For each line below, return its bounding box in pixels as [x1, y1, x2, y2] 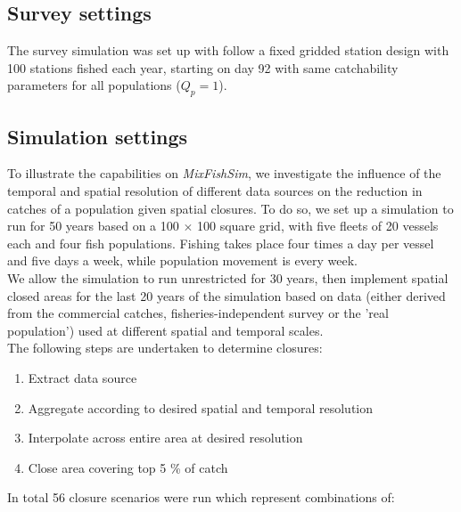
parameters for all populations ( [7, 76, 181, 94]
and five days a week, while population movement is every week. [7, 251, 358, 270]
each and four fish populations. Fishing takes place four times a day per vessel [7, 233, 434, 252]
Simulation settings [7, 122, 188, 150]
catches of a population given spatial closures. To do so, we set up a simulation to [7, 199, 454, 217]
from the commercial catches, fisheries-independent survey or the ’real [7, 304, 389, 322]
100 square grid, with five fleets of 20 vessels [197, 216, 439, 235]
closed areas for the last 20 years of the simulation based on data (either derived [7, 286, 446, 305]
